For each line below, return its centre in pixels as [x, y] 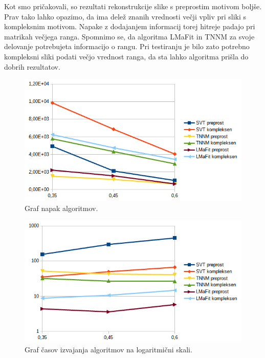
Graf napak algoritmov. [61, 208]
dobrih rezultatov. [32, 66]
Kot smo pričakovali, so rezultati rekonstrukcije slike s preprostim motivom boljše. [133, 6]
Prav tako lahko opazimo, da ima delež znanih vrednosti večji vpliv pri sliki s [125, 16]
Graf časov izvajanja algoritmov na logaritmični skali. [108, 350]
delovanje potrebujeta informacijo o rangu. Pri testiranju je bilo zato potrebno [127, 46]
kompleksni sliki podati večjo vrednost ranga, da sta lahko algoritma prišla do [126, 56]
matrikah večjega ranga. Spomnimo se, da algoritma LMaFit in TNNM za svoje [129, 36]
